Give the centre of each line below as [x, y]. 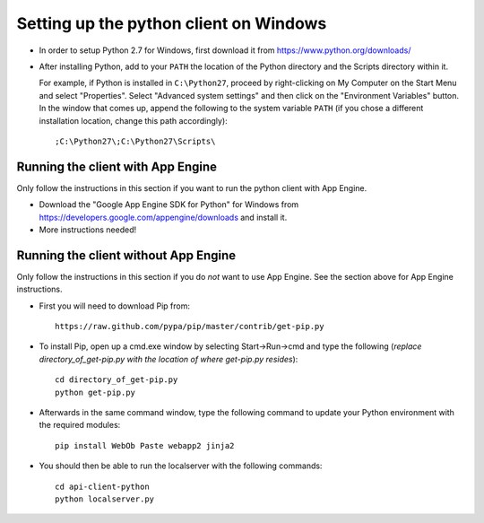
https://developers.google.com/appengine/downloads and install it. [163, 217]
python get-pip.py [95, 392]
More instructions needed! [88, 230]
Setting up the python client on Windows [172, 23]
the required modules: [80, 425]
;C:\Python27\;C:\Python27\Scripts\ [135, 141]
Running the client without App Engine [126, 255]
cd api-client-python [102, 486]
